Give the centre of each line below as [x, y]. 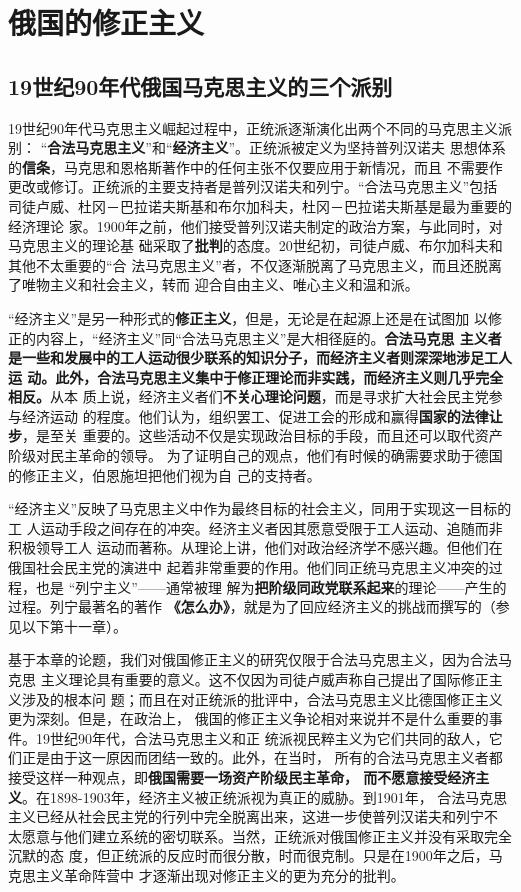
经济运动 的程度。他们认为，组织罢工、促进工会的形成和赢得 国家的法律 [255, 415]
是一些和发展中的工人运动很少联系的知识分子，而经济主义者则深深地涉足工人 [260, 357]
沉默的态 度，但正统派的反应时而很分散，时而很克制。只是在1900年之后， [248, 855]
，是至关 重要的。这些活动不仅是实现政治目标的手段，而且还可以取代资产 [262, 435]
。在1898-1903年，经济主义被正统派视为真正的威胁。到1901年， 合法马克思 [265, 796]
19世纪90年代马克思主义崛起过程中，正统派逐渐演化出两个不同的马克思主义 [253, 127]
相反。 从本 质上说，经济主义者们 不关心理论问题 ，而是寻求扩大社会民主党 [248, 396]
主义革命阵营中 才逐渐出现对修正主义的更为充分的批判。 [220, 874]
